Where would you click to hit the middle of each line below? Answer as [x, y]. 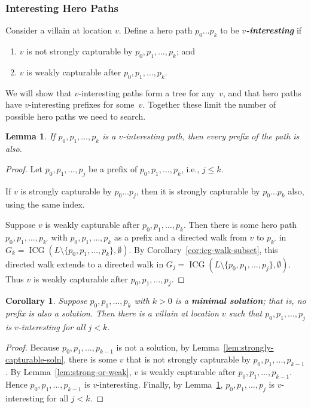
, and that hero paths [262, 92]
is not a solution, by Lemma [168, 347]
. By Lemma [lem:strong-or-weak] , [68, 372]
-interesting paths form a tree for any [147, 92]
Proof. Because [33, 347]
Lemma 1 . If [31, 136]
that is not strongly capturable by [188, 359]
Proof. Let [24, 168]
